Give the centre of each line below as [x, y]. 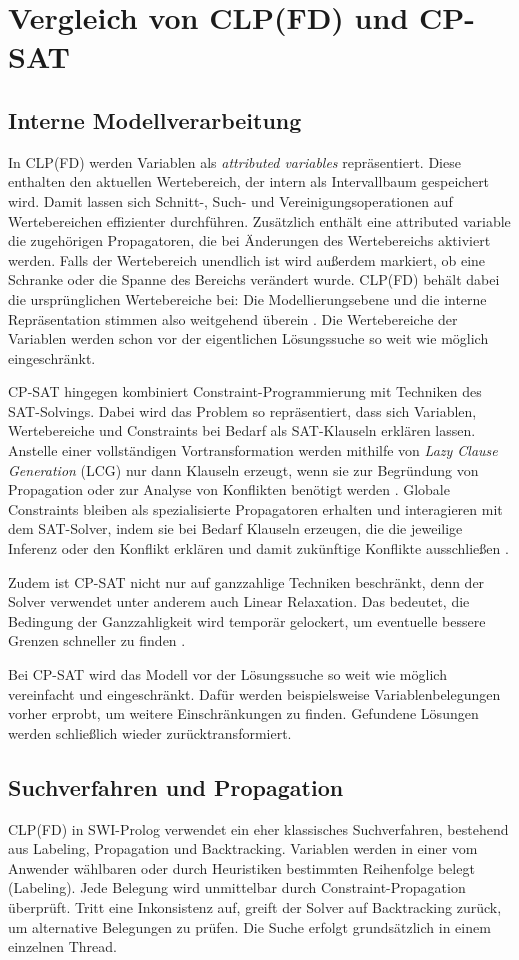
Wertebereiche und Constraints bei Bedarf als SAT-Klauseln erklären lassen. [242, 430]
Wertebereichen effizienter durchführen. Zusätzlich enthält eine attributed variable [259, 220]
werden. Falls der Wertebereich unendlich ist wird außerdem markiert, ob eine [247, 259]
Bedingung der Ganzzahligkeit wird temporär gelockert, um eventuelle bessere [247, 620]
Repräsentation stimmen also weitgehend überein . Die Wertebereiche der [233, 318]
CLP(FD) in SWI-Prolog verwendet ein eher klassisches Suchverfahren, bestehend [258, 828]
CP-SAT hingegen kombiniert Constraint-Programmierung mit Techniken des [245, 391]
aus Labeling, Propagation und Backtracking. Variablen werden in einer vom [243, 848]
